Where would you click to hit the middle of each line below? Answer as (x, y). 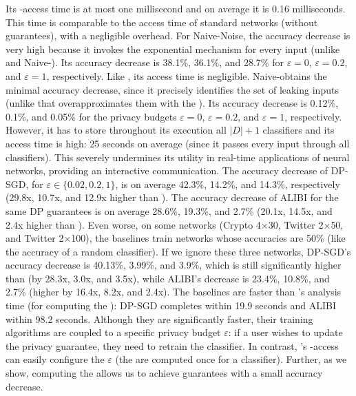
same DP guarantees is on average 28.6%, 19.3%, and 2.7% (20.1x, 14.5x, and (169, 210)
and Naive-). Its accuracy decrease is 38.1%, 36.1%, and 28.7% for (145, 62)
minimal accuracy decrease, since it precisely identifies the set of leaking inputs (172, 89)
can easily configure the (55, 359)
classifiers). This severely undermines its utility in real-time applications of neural (178, 157)
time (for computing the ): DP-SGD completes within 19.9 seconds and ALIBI (171, 305)
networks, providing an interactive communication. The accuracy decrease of (167, 170)
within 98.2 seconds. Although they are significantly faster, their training (159, 319)
